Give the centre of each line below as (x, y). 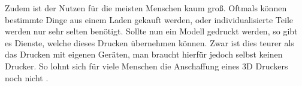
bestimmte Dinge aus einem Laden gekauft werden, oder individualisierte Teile (149, 19)
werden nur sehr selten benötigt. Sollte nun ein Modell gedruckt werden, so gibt (151, 31)
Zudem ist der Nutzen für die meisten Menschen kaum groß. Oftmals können (146, 8)
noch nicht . (27, 77)
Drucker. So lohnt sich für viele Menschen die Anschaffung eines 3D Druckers (147, 66)
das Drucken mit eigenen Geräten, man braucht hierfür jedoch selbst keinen (144, 54)
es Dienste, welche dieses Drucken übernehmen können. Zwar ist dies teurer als (150, 42)
